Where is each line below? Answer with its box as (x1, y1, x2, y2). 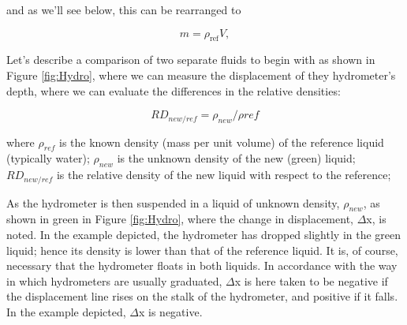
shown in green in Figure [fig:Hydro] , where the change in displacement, (6, 211, 353, 227)
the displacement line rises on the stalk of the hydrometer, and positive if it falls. (6, 288, 398, 304)
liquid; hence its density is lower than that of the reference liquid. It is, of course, (6, 241, 398, 258)
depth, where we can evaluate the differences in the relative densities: (6, 82, 341, 99)
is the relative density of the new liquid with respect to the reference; (56, 166, 391, 183)
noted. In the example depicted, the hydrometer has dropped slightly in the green (6, 226, 401, 243)
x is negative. (139, 304, 203, 320)
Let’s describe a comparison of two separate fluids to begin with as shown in (6, 51, 375, 68)
